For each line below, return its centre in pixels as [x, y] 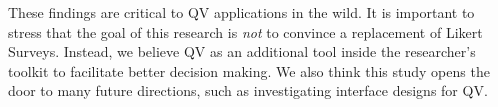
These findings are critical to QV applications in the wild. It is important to [241, 12]
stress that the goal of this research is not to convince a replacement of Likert [245, 31]
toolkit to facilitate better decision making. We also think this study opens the [249, 70]
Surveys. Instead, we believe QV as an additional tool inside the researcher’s [242, 51]
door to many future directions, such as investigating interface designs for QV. [248, 90]
